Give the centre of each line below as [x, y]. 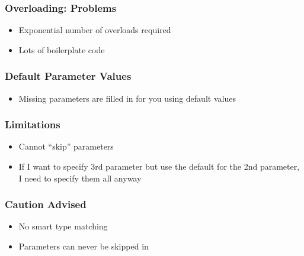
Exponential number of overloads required [95, 30]
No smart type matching [63, 226]
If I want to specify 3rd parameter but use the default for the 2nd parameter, [159, 166]
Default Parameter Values [68, 76]
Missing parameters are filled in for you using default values [127, 98]
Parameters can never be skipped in [84, 246]
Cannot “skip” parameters [66, 146]
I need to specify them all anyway [80, 178]
